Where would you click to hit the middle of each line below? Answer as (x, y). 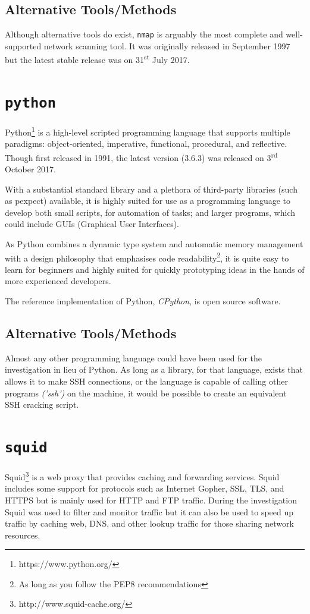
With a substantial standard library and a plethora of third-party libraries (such (151, 189)
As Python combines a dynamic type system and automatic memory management (154, 244)
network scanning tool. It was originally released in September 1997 (167, 45)
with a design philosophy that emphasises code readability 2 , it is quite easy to (147, 257)
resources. (23, 535)
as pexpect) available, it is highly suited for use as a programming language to (148, 201)
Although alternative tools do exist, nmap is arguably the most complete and (144, 34)
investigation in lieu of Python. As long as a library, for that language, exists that (154, 369)
